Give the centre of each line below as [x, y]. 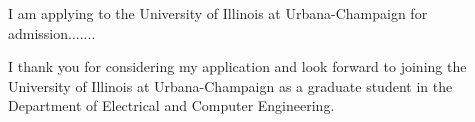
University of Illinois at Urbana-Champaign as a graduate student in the [230, 85]
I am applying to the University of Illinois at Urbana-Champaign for [218, 13]
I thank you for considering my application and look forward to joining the [237, 66]
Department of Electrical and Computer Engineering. [171, 105]
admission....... [52, 32]
